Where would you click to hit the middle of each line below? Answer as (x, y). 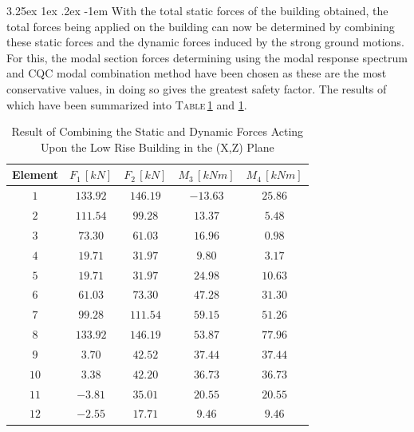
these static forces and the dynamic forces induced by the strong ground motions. (205, 42)
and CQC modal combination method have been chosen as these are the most (197, 73)
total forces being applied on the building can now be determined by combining (201, 26)
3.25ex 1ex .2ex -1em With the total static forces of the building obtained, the (197, 10)
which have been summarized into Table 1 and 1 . (127, 104)
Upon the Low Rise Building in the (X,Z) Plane (157, 147)
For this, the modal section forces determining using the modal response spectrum (207, 57)
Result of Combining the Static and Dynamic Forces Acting (158, 131)
